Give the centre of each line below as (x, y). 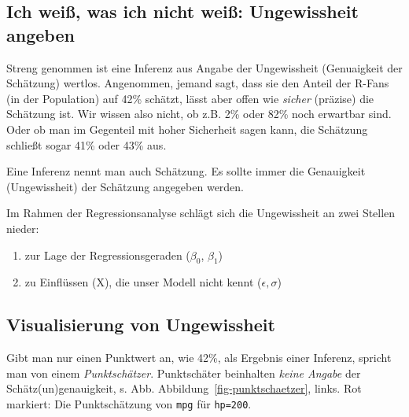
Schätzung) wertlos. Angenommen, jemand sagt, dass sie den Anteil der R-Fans (198, 83)
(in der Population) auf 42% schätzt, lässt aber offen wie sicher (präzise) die (190, 98)
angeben (41, 34)
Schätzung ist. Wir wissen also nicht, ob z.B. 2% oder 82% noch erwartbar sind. (199, 114)
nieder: (23, 228)
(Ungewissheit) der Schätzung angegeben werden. (125, 186)
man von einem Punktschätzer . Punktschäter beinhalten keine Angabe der (184, 373)
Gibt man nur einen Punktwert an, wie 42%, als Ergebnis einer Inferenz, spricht (199, 358)
